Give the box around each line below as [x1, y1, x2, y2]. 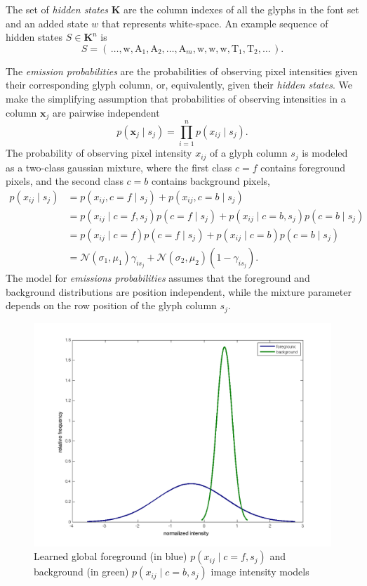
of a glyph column [210, 145, 288, 160]
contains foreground [260, 159, 345, 174]
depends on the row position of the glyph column [6, 298, 217, 313]
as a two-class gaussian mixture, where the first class [6, 159, 232, 174]
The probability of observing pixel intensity [6, 145, 192, 160]
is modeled [302, 145, 348, 160]
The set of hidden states [6, 2, 108, 16]
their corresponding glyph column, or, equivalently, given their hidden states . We [6, 77, 352, 92]
